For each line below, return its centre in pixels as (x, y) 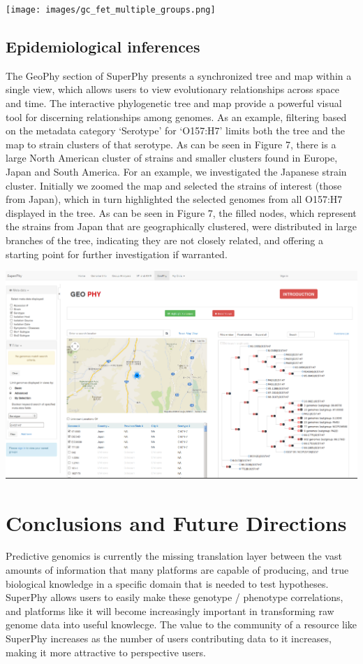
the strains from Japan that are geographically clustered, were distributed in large (181, 226)
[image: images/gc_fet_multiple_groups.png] (111, 10)
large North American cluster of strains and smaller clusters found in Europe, (172, 158)
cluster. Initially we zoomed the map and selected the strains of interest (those (174, 185)
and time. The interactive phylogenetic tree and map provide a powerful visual (174, 103)
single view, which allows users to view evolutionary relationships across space (172, 89)
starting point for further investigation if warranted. (117, 254)
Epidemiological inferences (103, 47)
